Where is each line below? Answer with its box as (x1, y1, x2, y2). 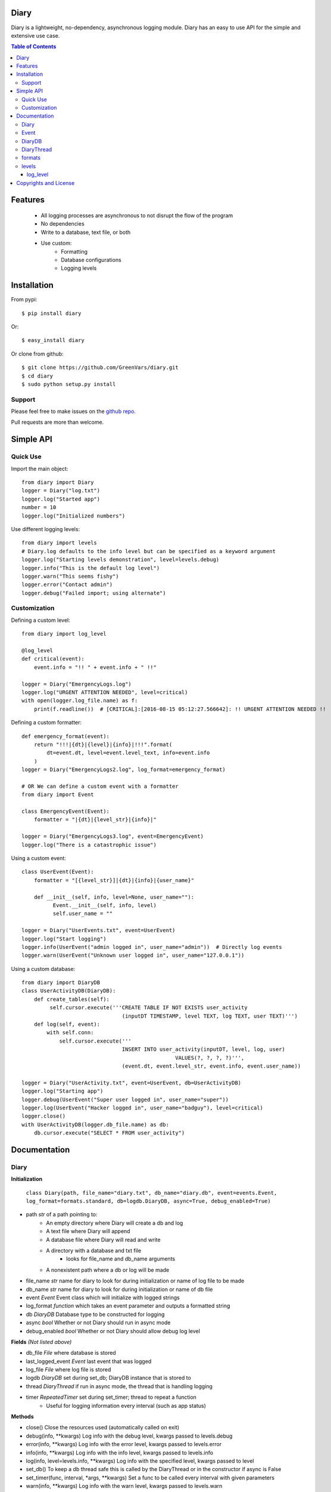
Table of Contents (11, 43, 57, 50)
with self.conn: (46, 1029, 94, 1036)
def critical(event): (21, 655, 85, 662)
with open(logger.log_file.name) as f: (21, 697, 138, 704)
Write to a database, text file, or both (40, 229, 131, 236)
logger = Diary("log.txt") (21, 487, 101, 494)
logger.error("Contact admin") (21, 581, 113, 588)
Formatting (61, 248, 88, 255)
